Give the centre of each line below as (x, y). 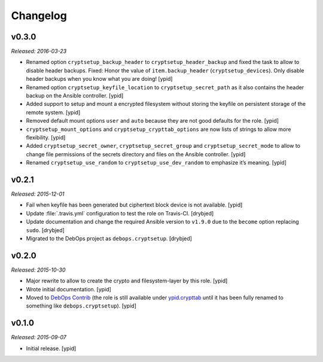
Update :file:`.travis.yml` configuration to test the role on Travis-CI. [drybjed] (120, 213)
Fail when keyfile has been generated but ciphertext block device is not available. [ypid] (134, 205)
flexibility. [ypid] (46, 137)
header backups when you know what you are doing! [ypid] (99, 79)
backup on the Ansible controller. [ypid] (75, 96)
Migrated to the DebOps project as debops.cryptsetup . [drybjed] (109, 238)
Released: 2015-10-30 (38, 270)
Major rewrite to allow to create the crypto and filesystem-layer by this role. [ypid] (127, 281)
